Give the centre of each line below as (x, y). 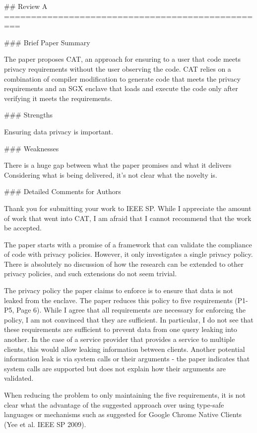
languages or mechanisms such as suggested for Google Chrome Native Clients (123, 414)
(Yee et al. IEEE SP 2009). (45, 424)
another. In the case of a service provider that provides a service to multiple (120, 339)
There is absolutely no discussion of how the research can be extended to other (124, 264)
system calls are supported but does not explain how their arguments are (115, 368)
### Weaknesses (32, 148)
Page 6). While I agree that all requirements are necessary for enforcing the (131, 310)
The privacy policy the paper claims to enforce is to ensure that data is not (119, 290)
